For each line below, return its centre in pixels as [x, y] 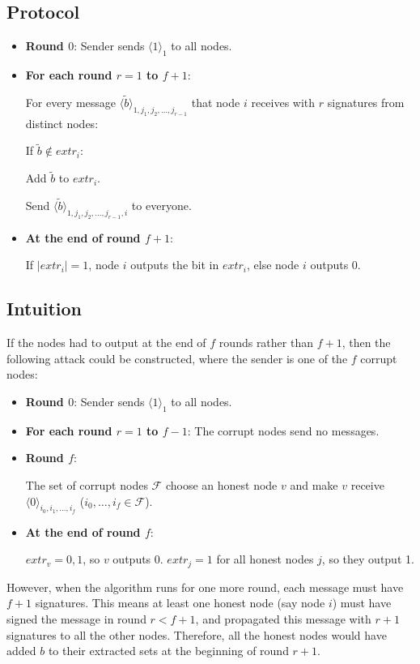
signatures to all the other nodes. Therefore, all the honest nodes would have [197, 634]
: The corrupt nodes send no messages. [283, 430]
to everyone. [161, 205]
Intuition [44, 308]
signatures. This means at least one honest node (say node [180, 603]
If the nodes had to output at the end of [106, 343]
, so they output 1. [368, 559]
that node [216, 102]
